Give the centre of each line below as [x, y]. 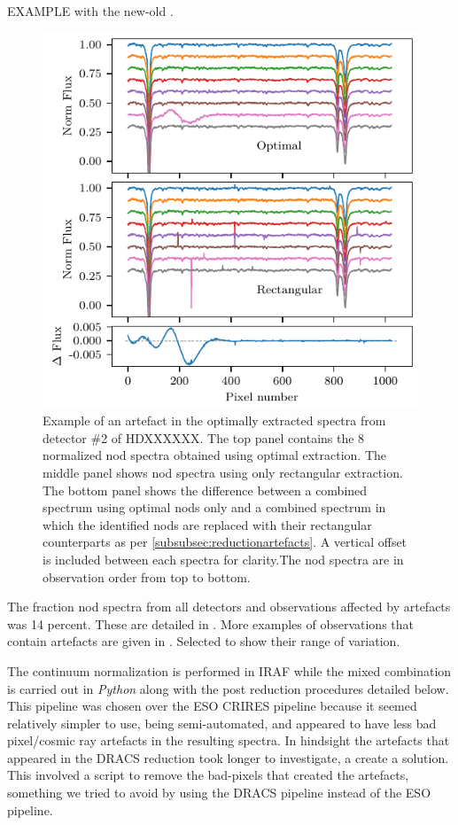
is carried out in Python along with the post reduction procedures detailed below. [228, 688]
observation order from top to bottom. [147, 576]
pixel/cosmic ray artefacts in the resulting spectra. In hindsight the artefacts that [229, 740]
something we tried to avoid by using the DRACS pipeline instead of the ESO [219, 793]
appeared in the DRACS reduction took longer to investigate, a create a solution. [228, 757]
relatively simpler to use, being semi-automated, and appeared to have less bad [222, 723]
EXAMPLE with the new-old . [90, 11]
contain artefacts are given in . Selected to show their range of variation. [204, 641]
